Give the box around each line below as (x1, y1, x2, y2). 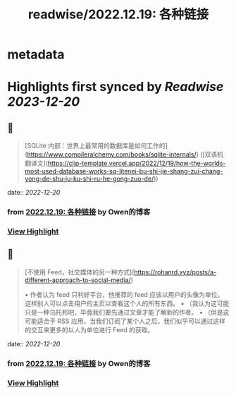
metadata (7, 47, 65, 63)
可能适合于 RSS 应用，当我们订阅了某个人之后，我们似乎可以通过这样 (24, 317, 225, 325)
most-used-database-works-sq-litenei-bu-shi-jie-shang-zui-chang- (24, 167, 223, 176)
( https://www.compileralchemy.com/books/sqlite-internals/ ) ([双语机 (24, 150, 224, 159)
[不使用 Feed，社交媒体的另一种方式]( (24, 267, 135, 276)
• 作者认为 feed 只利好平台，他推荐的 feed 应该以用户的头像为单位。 (24, 290, 224, 298)
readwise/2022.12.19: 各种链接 (27, 6, 209, 23)
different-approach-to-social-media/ (24, 276, 132, 284)
